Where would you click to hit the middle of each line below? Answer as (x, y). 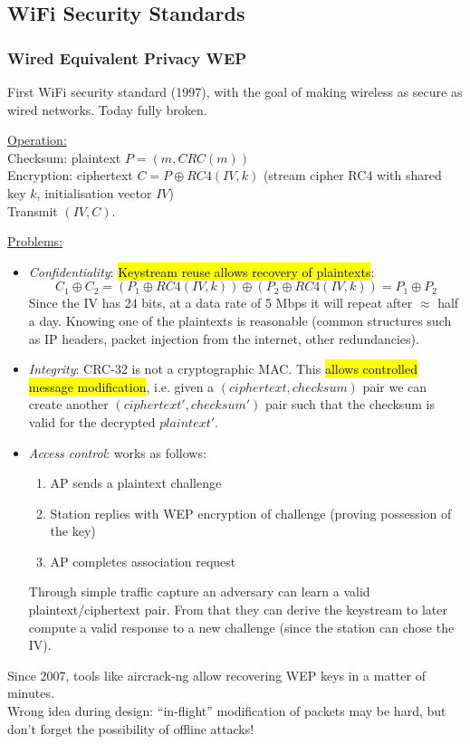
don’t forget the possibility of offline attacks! (131, 728)
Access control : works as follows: (117, 452)
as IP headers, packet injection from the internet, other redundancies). (224, 338)
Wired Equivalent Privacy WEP (127, 57)
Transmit (33, 210)
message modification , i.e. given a (121, 386)
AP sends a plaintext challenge (136, 483)
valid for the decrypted (92, 421)
